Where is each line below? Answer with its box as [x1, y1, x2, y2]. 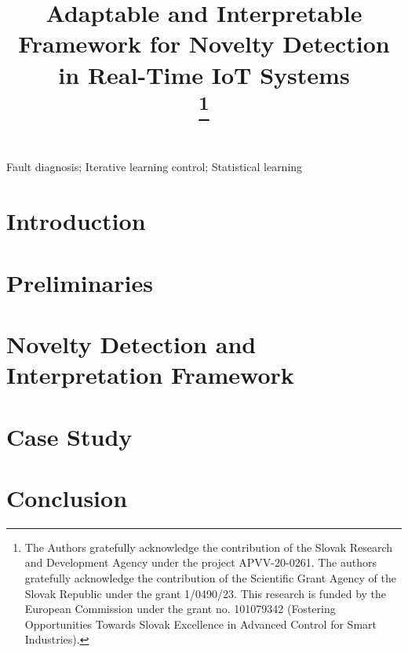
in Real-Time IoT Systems [58, 58, 350, 90]
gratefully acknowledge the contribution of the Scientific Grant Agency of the [24, 570, 396, 586]
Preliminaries [6, 266, 153, 298]
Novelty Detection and [6, 327, 257, 359]
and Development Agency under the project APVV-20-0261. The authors [24, 554, 377, 571]
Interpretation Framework [6, 359, 294, 391]
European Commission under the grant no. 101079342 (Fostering [24, 600, 336, 617]
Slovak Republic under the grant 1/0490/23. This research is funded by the [24, 585, 387, 601]
